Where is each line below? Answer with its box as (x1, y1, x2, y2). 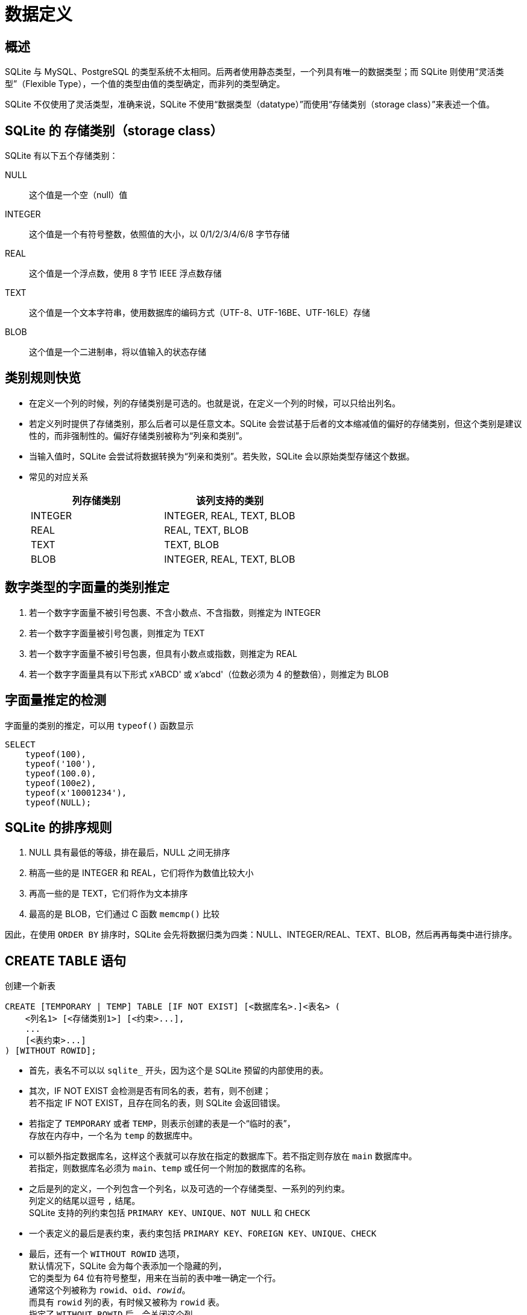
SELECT (5, 739, 36, 749)
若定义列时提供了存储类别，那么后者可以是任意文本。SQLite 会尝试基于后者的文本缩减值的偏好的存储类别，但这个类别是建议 (29, 418, 522, 429)
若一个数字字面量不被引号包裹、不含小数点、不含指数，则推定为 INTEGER (29, 607, 321, 618)
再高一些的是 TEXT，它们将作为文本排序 (29, 888, 188, 899)
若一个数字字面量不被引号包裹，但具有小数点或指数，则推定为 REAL (29, 648, 297, 659)
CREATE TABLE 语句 (5, 953, 126, 968)
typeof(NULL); (25, 797, 92, 807)
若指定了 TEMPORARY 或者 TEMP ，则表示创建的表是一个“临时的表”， (29, 1118, 295, 1129)
